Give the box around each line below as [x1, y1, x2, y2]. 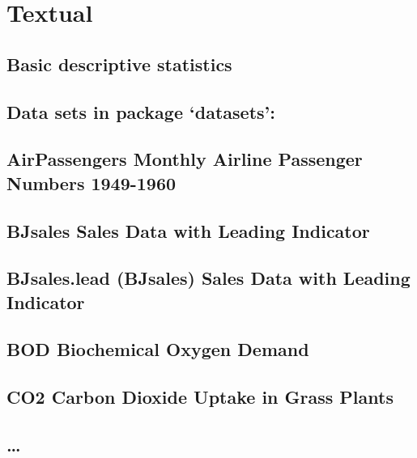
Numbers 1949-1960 [6, 170, 177, 195]
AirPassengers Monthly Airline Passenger [6, 146, 363, 172]
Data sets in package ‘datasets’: [6, 99, 275, 124]
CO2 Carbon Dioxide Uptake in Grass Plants [6, 384, 394, 409]
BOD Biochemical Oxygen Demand [6, 337, 309, 362]
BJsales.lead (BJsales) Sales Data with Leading [6, 265, 411, 290]
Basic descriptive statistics [6, 51, 232, 76]
